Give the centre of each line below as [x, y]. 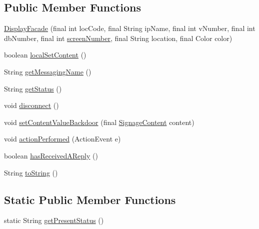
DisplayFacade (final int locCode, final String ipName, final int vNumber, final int [130, 28]
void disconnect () [31, 105]
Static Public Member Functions [90, 199]
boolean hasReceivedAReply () [51, 155]
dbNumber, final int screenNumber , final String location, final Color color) [118, 38]
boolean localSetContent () [45, 55]
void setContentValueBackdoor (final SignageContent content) [99, 122]
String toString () [31, 172]
